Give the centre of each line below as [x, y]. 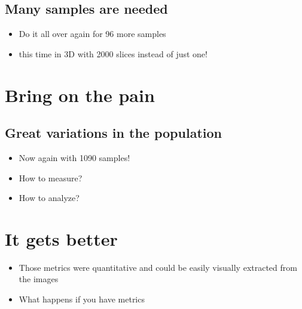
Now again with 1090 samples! [74, 157]
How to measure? [51, 177]
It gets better [61, 238]
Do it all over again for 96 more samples [92, 34]
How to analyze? [49, 198]
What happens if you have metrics [82, 299]
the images [39, 279]
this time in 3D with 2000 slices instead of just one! [113, 53]
